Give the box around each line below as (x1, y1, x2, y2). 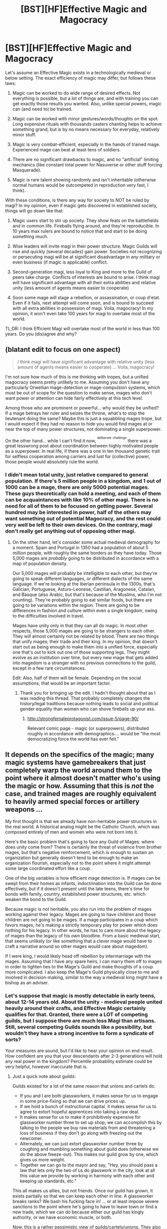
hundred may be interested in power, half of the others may (5, 509, 152, 516)
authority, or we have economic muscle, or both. (12, 1214, 112, 1220)
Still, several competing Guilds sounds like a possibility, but (5, 1023, 152, 1031)
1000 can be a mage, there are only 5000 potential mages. (5, 484, 150, 491)
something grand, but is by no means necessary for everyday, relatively (12, 126, 160, 132)
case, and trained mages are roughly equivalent (5, 789, 157, 798)
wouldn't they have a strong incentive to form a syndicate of (5, 1030, 154, 1037)
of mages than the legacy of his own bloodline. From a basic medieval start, (5, 933, 161, 939)
